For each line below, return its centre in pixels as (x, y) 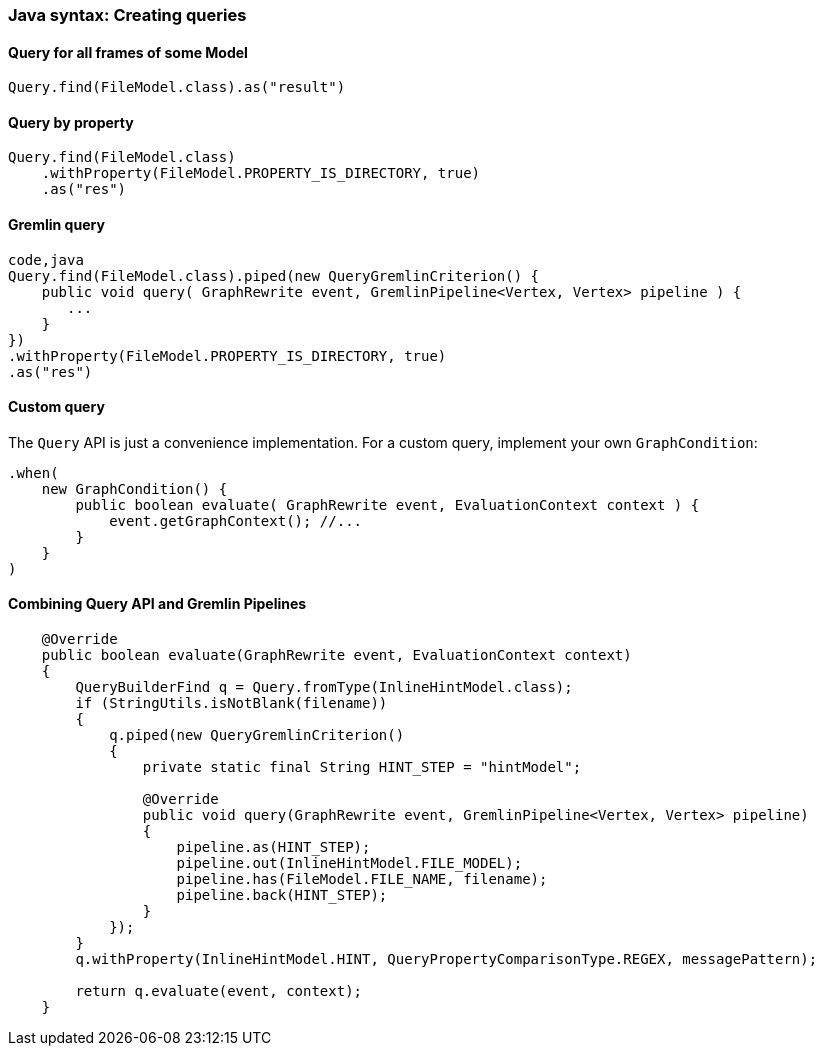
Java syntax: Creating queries (127, 15)
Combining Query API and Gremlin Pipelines (157, 604)
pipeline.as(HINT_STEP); (273, 847)
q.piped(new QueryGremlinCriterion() (257, 735)
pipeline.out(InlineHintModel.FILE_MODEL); (349, 863)
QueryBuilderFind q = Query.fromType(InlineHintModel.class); (324, 687)
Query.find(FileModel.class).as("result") (177, 87)
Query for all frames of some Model (128, 52)
